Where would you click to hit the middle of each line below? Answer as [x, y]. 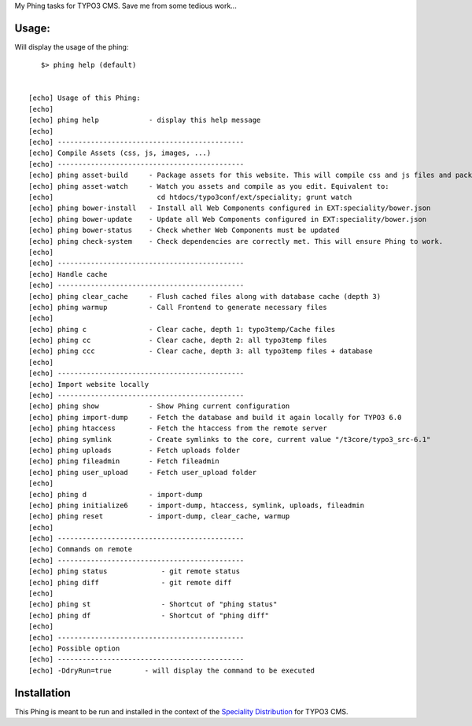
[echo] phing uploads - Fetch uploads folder [134, 450]
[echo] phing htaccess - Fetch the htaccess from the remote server [178, 428]
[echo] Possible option [74, 649]
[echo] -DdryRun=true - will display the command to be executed [171, 670]
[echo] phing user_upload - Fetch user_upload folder [143, 472]
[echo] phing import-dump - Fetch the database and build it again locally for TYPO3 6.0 [215, 417]
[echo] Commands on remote [81, 549]
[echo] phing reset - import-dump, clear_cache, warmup [159, 516]
